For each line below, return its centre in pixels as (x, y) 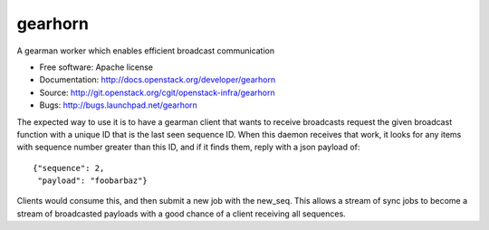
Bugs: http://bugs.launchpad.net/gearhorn (119, 105)
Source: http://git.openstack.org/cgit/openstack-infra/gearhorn (157, 92)
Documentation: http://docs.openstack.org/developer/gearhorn (158, 80)
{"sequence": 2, (69, 168)
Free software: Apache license (96, 67)
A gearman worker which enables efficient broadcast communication (146, 51)
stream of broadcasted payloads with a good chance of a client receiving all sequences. (181, 214)
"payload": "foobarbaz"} (93, 181)
